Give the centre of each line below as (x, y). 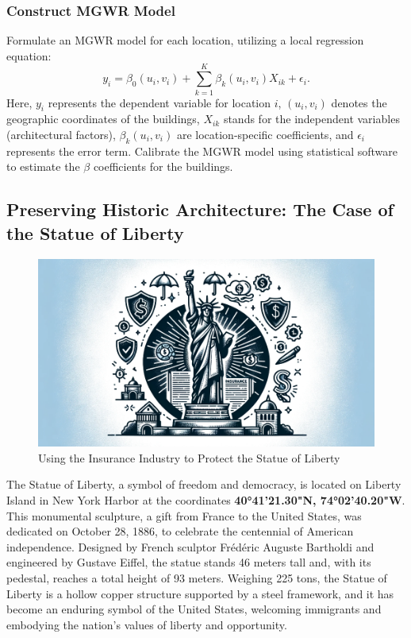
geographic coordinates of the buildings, (103, 119)
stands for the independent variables (311, 119)
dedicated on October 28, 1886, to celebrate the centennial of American (180, 531)
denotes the (359, 102)
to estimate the (43, 166)
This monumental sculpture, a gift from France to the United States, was (184, 515)
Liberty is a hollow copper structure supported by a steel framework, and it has (200, 593)
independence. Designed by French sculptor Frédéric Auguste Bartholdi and (190, 546)
